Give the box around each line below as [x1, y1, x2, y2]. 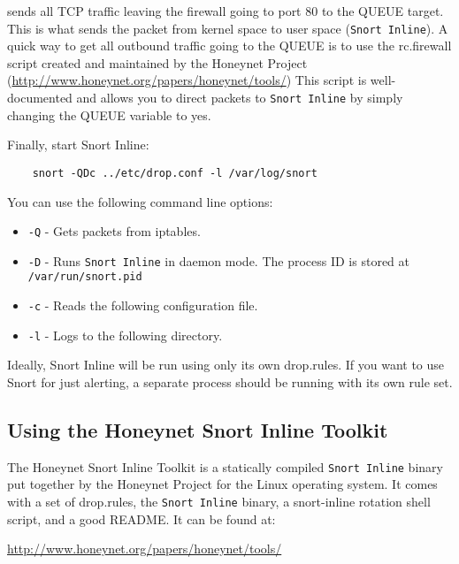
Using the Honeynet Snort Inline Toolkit [7, 415, 388, 443]
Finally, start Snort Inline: [7, 135, 149, 154]
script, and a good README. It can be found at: [7, 509, 276, 528]
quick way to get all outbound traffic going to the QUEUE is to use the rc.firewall [7, 36, 452, 55]
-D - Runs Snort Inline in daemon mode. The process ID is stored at [27, 251, 410, 270]
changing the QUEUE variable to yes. [7, 105, 211, 124]
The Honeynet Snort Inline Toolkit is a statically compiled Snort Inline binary [7, 457, 443, 476]
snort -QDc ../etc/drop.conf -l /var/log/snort [32, 166, 317, 179]
